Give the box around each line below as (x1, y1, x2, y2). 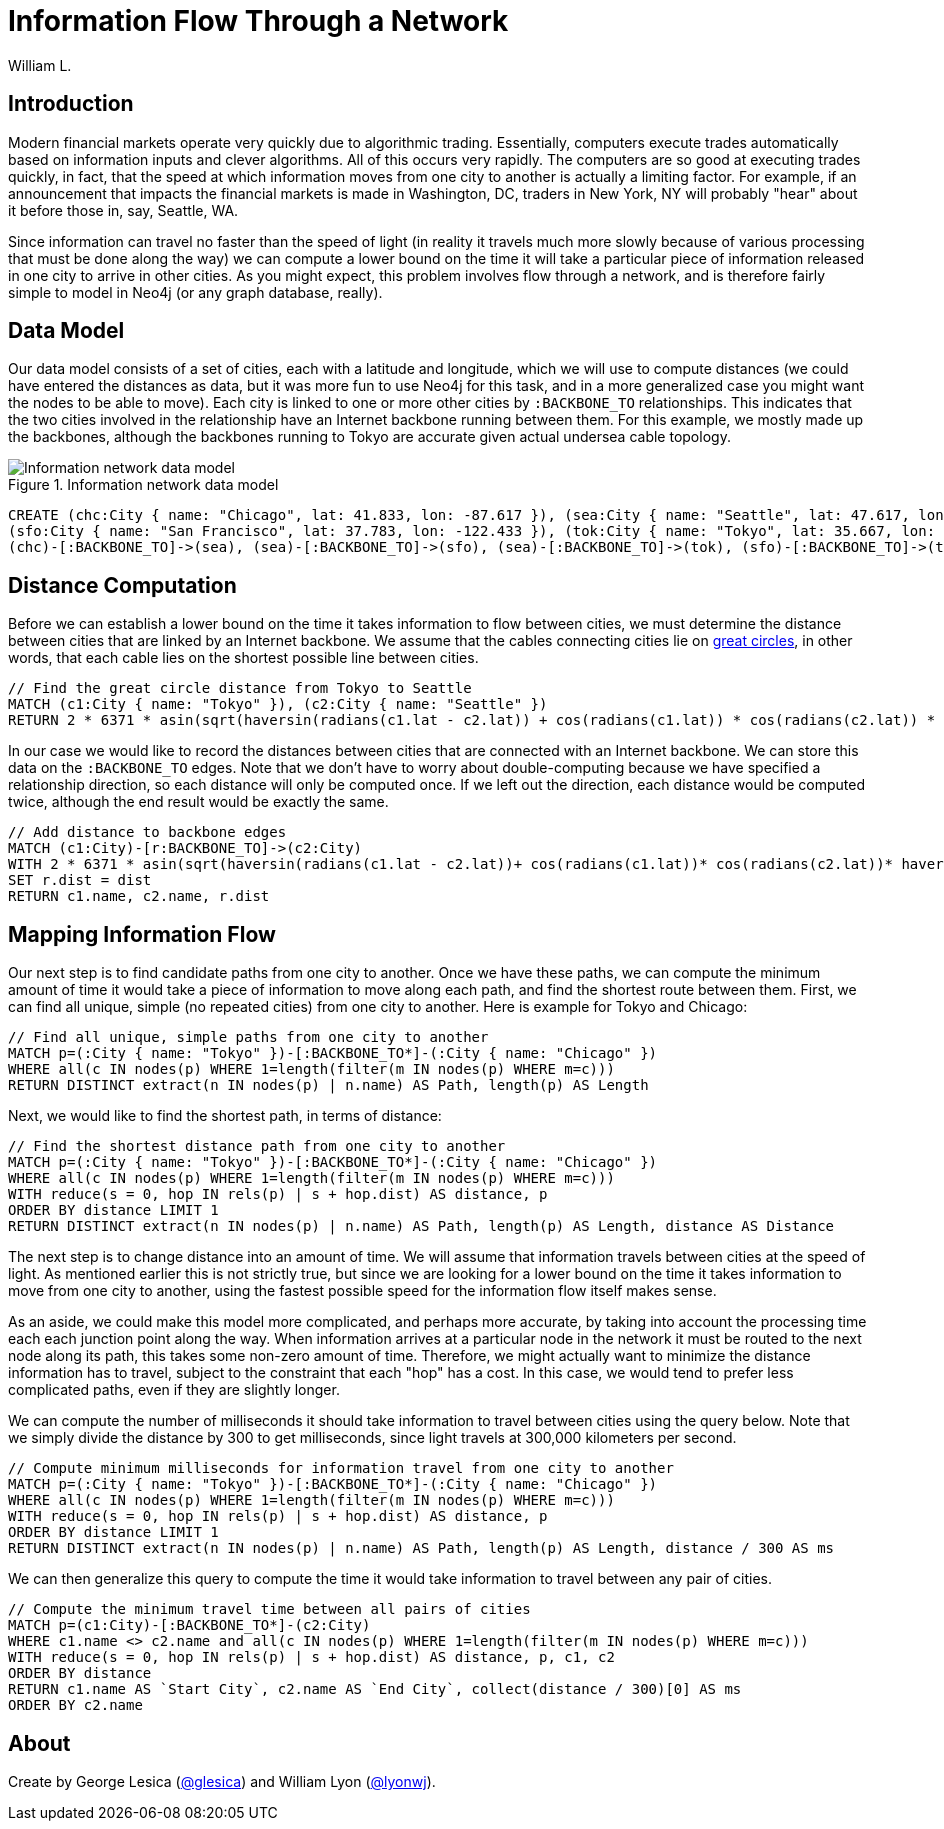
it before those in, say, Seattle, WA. (8, 201, 239, 219)
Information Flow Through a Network (8, 4, 509, 38)
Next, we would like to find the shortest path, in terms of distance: (8, 1107, 442, 1125)
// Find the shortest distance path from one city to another (8, 1138, 506, 1155)
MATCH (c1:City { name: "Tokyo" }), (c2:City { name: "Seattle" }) (8, 696, 548, 713)
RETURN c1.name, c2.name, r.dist (8, 888, 270, 905)
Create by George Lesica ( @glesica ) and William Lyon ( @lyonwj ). (8, 1772, 436, 1790)
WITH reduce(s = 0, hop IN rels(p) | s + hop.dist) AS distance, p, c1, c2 (8, 1649, 615, 1666)
